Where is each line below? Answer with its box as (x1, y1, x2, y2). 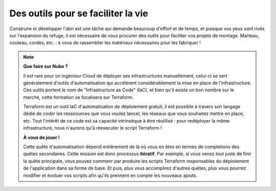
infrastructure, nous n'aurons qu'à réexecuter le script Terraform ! (23, 125, 162, 131)
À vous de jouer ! (23, 134, 60, 140)
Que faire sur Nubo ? (23, 63, 68, 69)
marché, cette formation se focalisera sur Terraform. (23, 94, 134, 100)
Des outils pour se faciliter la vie (9, 8, 148, 19)
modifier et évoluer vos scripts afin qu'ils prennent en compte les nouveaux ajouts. (23, 172, 198, 178)
